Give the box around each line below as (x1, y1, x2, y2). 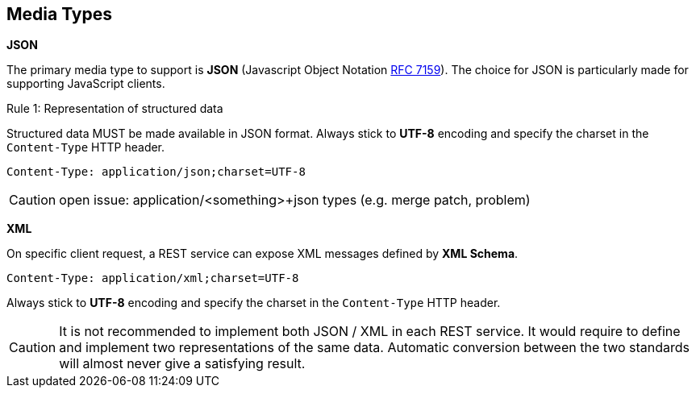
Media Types (6, 4, 113, 24)
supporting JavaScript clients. (6, 77, 165, 91)
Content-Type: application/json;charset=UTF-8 (6, 165, 306, 179)
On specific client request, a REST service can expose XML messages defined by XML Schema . (6, 247, 519, 261)
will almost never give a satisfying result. (59, 355, 306, 372)
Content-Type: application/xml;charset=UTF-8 (6, 272, 299, 285)
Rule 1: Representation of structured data (6, 102, 223, 116)
